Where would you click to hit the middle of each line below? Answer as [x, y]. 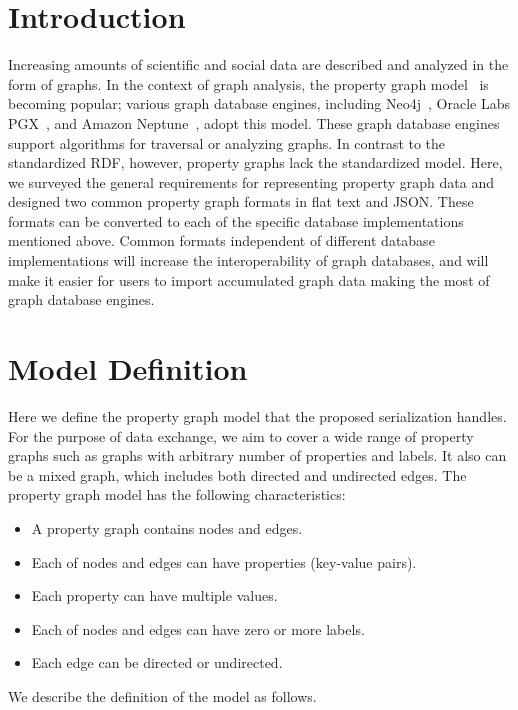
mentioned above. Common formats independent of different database [221, 240]
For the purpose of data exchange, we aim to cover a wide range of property [241, 435]
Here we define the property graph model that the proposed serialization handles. [257, 415]
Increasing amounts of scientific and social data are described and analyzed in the [258, 64]
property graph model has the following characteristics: [177, 494]
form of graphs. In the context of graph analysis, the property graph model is [248, 83]
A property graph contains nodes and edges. [167, 527]
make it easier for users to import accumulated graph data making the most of [249, 279]
